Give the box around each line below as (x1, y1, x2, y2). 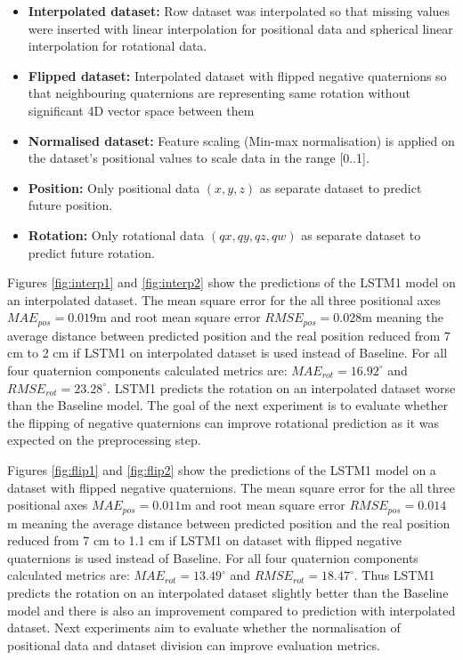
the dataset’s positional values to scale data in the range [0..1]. (28, 149, 370, 167)
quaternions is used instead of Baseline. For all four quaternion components (7, 548, 418, 567)
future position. (28, 196, 113, 214)
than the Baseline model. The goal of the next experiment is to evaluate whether (7, 396, 449, 415)
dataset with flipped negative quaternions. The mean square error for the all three (7, 478, 455, 496)
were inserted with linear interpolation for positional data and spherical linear (28, 19, 453, 37)
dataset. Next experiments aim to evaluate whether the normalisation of (7, 618, 401, 637)
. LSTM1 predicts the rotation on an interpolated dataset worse (107, 378, 456, 397)
